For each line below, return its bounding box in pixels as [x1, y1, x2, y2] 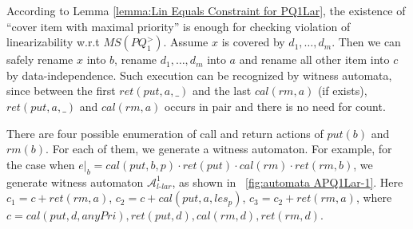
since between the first [6, 82, 116, 99]
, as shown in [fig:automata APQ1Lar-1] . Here [172, 173, 403, 190]
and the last [193, 82, 252, 99]
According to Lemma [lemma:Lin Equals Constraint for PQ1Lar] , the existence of [6, 2, 406, 18]
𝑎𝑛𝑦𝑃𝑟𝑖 [81, 211, 117, 223]
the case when [6, 156, 75, 172]
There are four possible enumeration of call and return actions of [6, 124, 324, 141]
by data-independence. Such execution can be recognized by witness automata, [6, 66, 392, 83]
